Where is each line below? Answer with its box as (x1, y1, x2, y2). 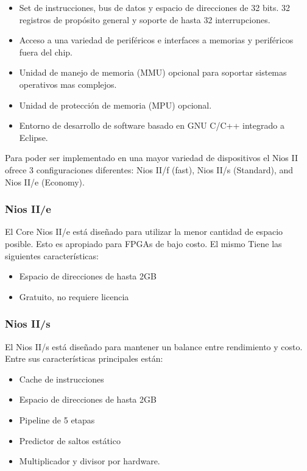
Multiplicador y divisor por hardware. (19, 455, 160, 467)
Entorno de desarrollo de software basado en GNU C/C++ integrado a (19, 119, 284, 132)
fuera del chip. (19, 45, 72, 58)
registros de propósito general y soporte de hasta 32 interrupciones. (19, 13, 270, 26)
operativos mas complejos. (19, 77, 117, 90)
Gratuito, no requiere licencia (19, 290, 129, 303)
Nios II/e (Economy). (5, 175, 85, 188)
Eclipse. (19, 131, 48, 143)
